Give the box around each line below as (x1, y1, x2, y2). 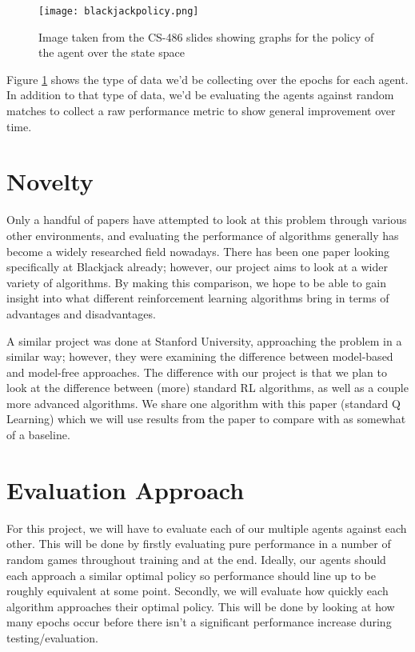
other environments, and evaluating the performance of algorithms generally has (6, 226, 399, 243)
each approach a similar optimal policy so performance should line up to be (6, 566, 377, 583)
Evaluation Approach (6, 473, 245, 506)
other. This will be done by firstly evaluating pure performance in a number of (6, 535, 391, 552)
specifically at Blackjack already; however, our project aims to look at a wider (6, 258, 388, 275)
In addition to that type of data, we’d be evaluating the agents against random (6, 86, 394, 103)
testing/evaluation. (6, 629, 98, 646)
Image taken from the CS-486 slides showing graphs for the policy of (38, 28, 374, 45)
